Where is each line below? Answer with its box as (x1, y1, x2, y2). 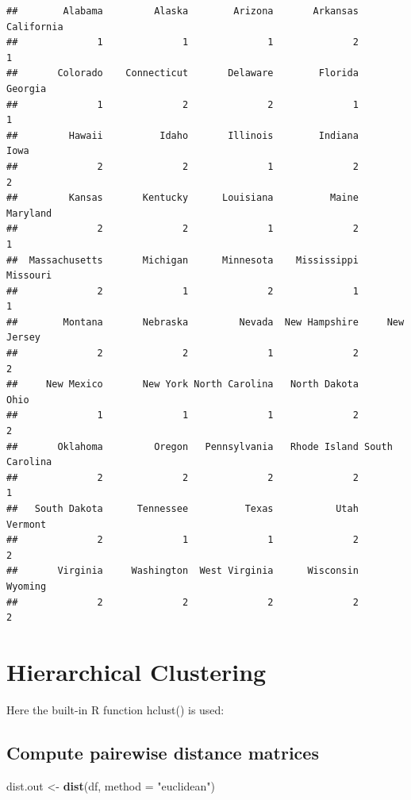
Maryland (6, 207, 52, 219)
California (6, 21, 63, 33)
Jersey (6, 332, 40, 344)
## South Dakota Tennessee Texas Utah (6, 503, 359, 514)
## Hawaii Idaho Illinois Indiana (6, 129, 359, 141)
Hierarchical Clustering (6, 655, 267, 687)
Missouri (6, 270, 52, 282)
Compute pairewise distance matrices (6, 740, 319, 764)
